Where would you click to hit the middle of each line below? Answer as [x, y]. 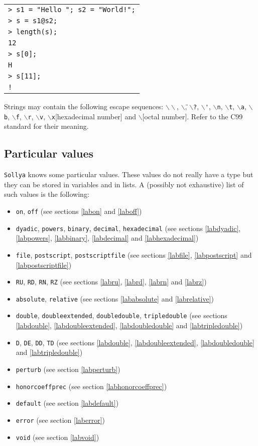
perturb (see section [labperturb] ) [68, 369]
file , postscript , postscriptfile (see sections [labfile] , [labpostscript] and [134, 254]
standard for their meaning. [46, 126]
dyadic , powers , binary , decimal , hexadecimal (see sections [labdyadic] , [128, 228]
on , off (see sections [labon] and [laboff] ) [79, 211]
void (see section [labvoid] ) [57, 437]
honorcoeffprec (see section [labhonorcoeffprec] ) [91, 386]
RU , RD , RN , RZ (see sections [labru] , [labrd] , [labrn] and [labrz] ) [111, 282]
